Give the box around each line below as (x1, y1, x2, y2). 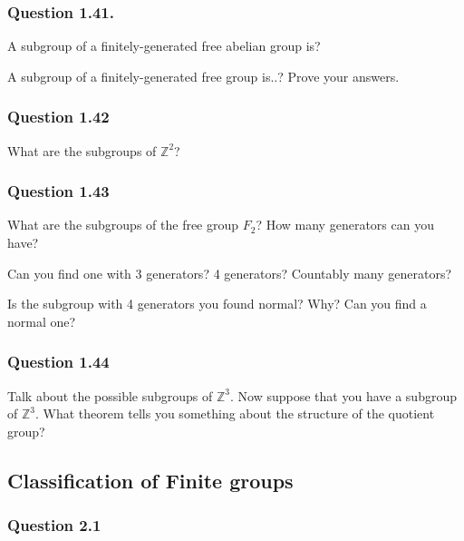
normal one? (7, 311, 76, 330)
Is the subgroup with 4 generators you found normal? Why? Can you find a (7, 294, 427, 313)
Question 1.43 (7, 180, 110, 202)
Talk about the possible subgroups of (7, 386, 213, 405)
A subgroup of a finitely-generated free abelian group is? (7, 36, 321, 55)
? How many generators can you (256, 215, 434, 234)
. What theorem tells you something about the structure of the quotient (34, 404, 435, 423)
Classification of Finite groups (7, 466, 294, 494)
